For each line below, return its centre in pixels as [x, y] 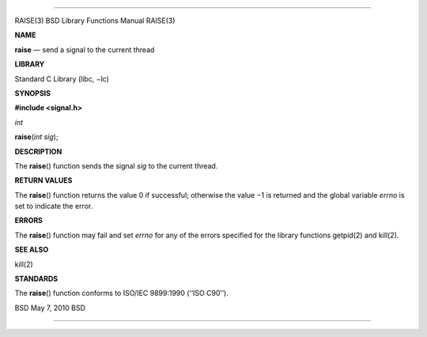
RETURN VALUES [43, 180]
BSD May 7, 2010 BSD [50, 308]
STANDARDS [36, 279]
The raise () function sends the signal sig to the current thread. [116, 165]
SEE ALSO [32, 250]
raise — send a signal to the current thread [85, 49]
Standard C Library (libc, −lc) [62, 78]
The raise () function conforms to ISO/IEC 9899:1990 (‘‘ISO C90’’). [122, 293]
